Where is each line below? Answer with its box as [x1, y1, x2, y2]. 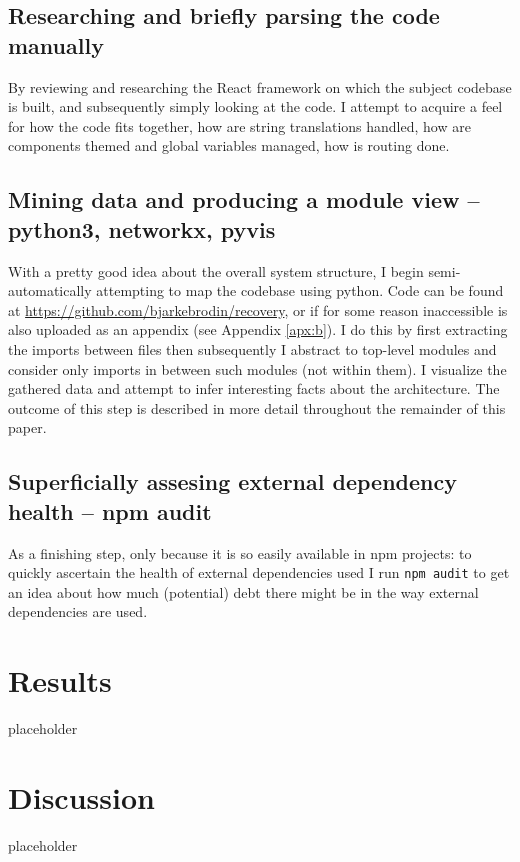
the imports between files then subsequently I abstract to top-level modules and [8, 338, 497, 359]
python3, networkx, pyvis [8, 213, 276, 244]
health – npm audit [8, 495, 212, 526]
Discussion [8, 776, 155, 817]
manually [8, 29, 104, 60]
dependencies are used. [8, 601, 148, 622]
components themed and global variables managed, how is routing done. [8, 135, 450, 156]
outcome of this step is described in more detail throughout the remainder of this [8, 397, 506, 418]
